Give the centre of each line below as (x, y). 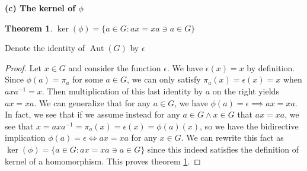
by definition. (271, 67)
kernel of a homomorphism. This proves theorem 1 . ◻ (103, 161)
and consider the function (115, 67)
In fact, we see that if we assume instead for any (92, 114)
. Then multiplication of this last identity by (122, 91)
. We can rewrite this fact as (232, 137)
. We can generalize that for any (92, 102)
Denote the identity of (45, 48)
